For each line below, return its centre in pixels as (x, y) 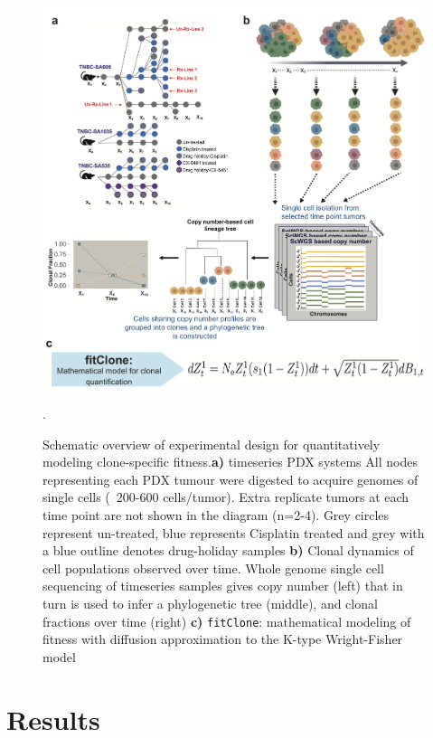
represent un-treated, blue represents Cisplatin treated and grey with (234, 532)
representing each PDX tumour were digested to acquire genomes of (231, 479)
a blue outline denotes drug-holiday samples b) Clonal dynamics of (228, 550)
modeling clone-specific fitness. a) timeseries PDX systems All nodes (230, 462)
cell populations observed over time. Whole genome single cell (213, 568)
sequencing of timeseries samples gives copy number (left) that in (223, 586)
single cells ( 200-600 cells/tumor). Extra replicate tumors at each (226, 497)
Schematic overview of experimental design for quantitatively (212, 444)
